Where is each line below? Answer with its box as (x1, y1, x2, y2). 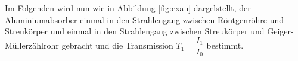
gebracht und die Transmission (61, 39, 173, 52)
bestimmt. (206, 39, 244, 52)
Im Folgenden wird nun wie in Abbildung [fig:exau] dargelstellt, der (5, 2, 251, 14)
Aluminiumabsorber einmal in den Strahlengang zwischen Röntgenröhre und (5, 13, 284, 25)
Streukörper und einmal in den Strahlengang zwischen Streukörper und (5, 25, 265, 37)
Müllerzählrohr (5, 39, 59, 52)
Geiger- (267, 25, 294, 37)
